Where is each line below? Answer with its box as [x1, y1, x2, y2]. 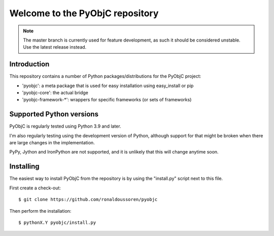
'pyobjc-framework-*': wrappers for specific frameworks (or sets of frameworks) [22, 97, 192, 103]
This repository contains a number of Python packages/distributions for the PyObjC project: [9, 73, 201, 80]
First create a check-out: [9, 185, 61, 191]
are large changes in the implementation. [9, 140, 95, 146]
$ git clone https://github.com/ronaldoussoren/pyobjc [18, 196, 158, 203]
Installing [9, 162, 40, 171]
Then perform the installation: [9, 208, 72, 214]
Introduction [9, 60, 50, 68]
